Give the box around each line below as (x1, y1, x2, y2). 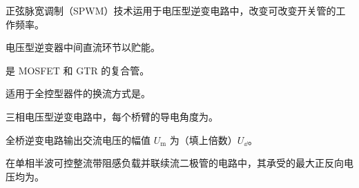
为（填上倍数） (169, 132, 237, 147)
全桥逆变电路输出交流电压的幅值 (6, 132, 151, 147)
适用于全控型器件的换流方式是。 (6, 86, 151, 101)
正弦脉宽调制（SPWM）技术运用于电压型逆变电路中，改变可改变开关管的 (6, 3, 336, 17)
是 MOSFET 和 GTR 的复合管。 (6, 63, 150, 77)
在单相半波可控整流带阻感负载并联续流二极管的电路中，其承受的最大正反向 (6, 156, 344, 170)
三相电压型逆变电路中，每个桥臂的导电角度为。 (6, 109, 218, 123)
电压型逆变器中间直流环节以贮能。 (6, 40, 160, 54)
